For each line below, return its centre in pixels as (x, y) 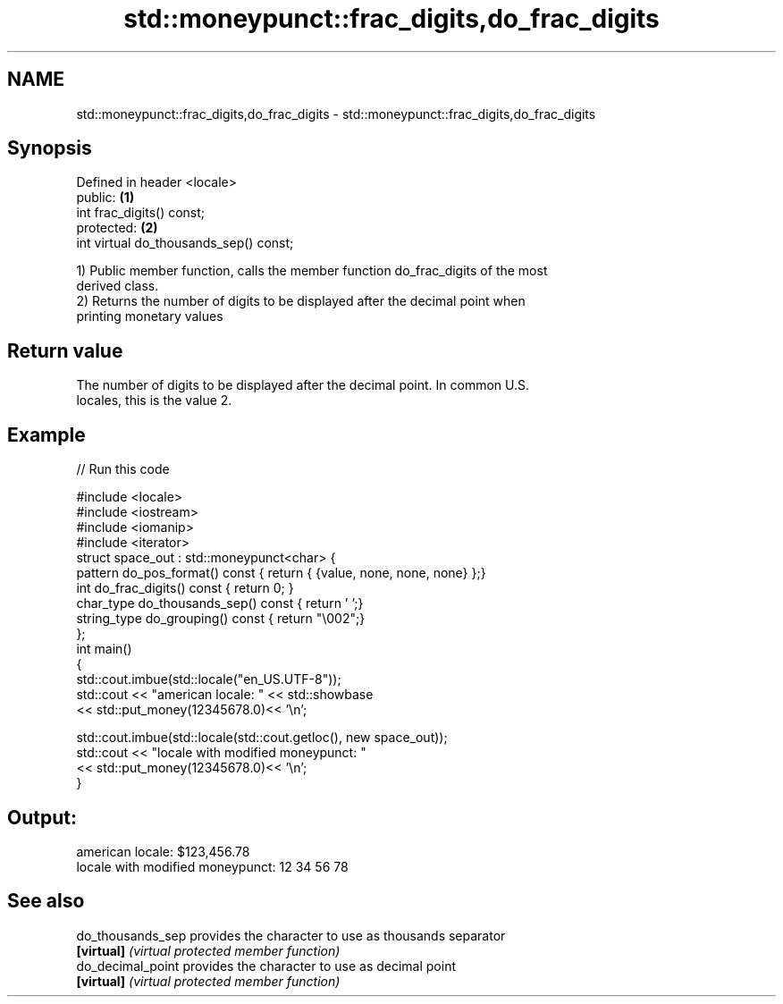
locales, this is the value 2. (154, 401)
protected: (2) (117, 228)
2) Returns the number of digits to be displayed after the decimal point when (301, 301)
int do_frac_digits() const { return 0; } (185, 588)
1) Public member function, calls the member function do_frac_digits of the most (312, 271)
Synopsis (50, 148)
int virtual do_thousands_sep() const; (185, 243)
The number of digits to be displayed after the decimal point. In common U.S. (303, 385)
